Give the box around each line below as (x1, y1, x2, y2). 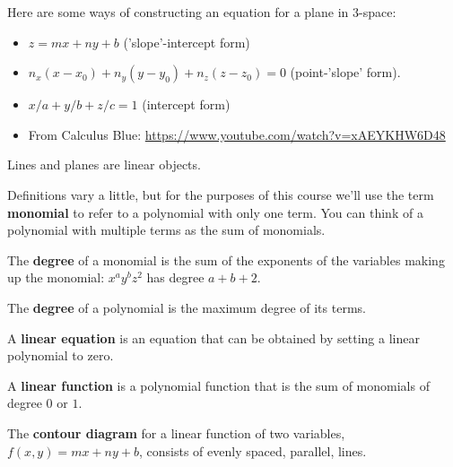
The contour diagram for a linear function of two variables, (7, 423, 345, 442)
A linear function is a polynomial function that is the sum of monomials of (7, 376, 430, 394)
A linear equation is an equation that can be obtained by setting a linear (7, 328, 420, 347)
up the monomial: (7, 268, 105, 287)
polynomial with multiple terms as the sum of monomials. (7, 221, 326, 239)
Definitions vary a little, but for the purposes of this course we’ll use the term (7, 185, 434, 203)
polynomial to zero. (7, 346, 114, 365)
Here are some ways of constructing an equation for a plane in (7, 3, 349, 21)
